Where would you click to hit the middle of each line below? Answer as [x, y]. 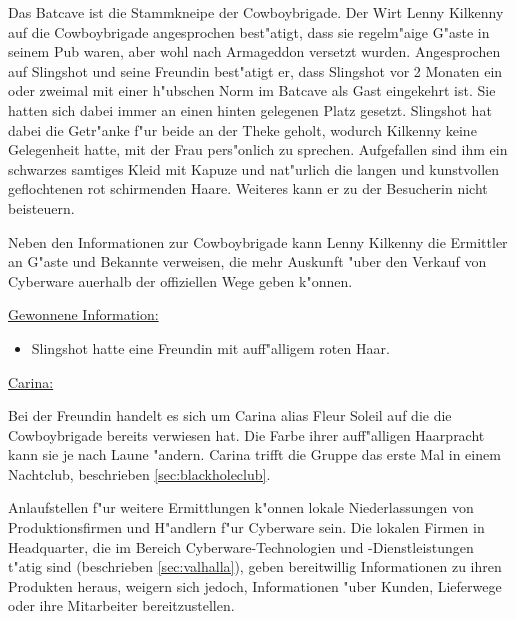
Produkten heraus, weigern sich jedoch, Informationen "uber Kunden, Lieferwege [255, 585]
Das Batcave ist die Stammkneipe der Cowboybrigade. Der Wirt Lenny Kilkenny [256, 12]
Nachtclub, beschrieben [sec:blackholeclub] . [139, 473]
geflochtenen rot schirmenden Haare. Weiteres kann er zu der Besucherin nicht [248, 188]
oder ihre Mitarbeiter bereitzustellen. [121, 605]
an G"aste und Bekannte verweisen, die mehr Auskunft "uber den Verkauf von [247, 261]
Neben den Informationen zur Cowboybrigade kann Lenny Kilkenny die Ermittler [258, 241]
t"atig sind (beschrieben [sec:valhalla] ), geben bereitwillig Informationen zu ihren [255, 566]
